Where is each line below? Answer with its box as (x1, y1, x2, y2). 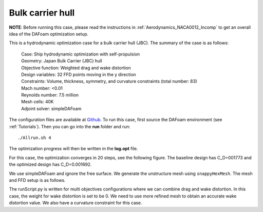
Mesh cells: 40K (21, 99, 54, 105)
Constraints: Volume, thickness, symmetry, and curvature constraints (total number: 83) (21, 78, 197, 84)
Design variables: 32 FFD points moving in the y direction (21, 71, 136, 77)
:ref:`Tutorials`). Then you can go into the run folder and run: (9, 123, 131, 129)
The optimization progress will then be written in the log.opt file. (9, 146, 138, 152)
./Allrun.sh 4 (18, 135, 51, 141)
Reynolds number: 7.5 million (21, 92, 79, 98)
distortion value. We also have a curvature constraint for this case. (9, 200, 142, 206)
